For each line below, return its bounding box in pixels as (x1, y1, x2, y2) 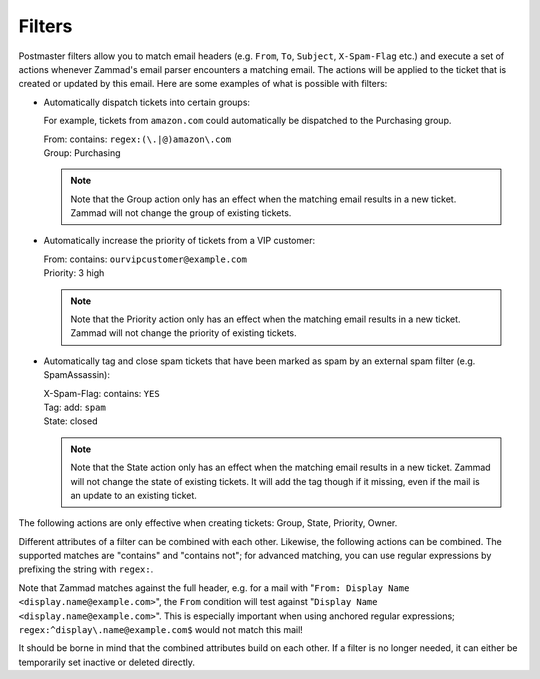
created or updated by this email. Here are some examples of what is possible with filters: (18, 78, 388, 90)
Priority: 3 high (43, 267, 105, 279)
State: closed (43, 415, 98, 427)
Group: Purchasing (43, 146, 121, 159)
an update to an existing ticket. (70, 489, 197, 501)
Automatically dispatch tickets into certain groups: (43, 96, 250, 108)
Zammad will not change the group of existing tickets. (70, 207, 292, 219)
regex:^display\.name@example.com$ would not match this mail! (18, 624, 304, 636)
